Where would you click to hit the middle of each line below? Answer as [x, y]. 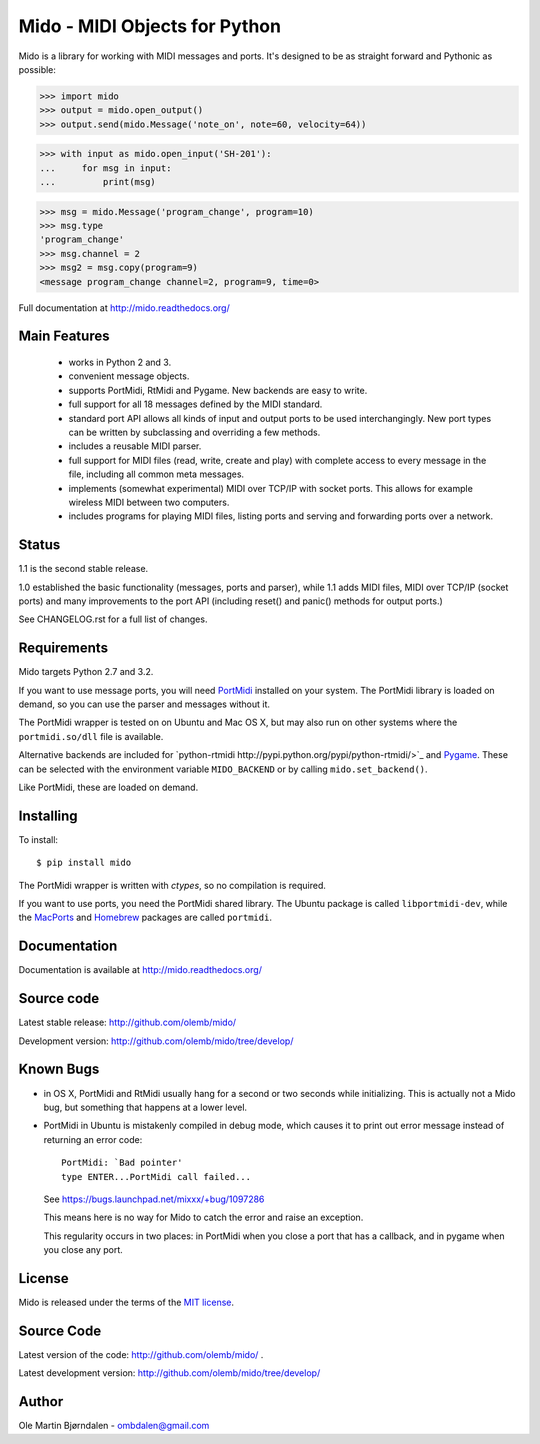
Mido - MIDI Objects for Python [150, 26]
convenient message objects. [129, 376]
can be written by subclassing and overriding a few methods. [194, 432]
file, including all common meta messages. [156, 474]
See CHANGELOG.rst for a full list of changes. [113, 619]
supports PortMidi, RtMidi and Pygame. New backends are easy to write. [218, 390]
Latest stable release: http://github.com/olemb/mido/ [127, 1022]
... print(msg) [98, 182]
